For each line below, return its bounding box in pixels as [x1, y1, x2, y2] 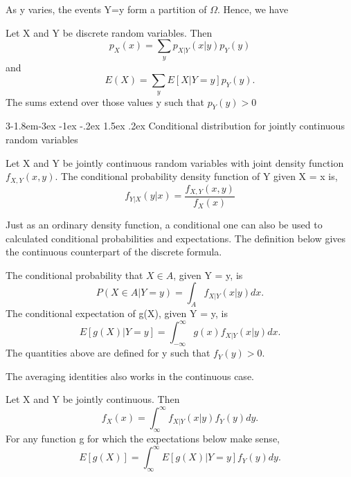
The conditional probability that [6, 267, 143, 282]
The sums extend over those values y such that [6, 94, 204, 109]
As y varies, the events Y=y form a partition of [6, 2, 207, 16]
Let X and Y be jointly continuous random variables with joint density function [6, 155, 344, 170]
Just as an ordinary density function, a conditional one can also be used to [6, 217, 323, 232]
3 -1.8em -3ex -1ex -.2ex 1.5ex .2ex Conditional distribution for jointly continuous [6, 118, 345, 133]
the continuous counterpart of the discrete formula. [6, 244, 222, 259]
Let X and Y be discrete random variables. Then [6, 25, 213, 39]
